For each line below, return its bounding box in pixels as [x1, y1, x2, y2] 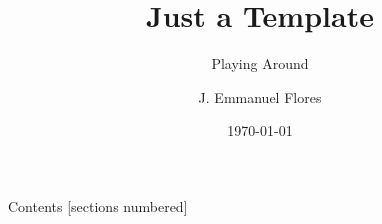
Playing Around [211, 53, 309, 74]
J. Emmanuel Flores [198, 86, 322, 107]
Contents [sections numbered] [8, 195, 188, 216]
